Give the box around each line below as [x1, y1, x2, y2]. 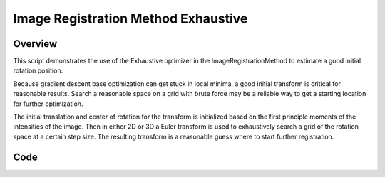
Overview [13, 38, 58, 50]
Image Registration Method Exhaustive [13, 11, 248, 26]
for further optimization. [13, 100, 83, 108]
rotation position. [13, 66, 63, 75]
